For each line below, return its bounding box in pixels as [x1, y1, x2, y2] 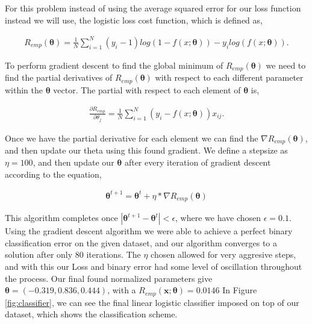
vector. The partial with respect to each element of [53, 83, 241, 96]
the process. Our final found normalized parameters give [5, 272, 213, 284]
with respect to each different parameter [155, 71, 304, 84]
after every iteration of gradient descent [124, 155, 271, 168]
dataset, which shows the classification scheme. [5, 308, 178, 320]
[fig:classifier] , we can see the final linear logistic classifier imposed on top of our [5, 296, 299, 308]
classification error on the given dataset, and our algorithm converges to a [5, 236, 278, 249]
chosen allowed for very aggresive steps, [151, 248, 296, 261]
